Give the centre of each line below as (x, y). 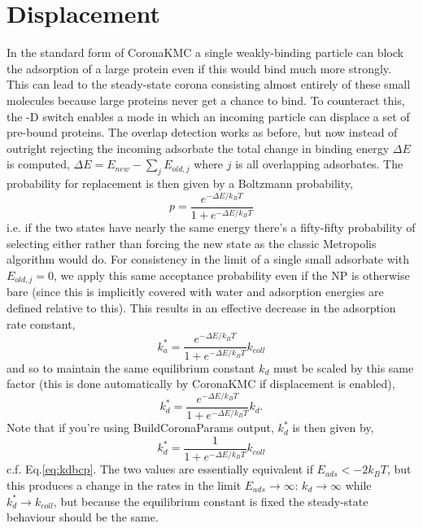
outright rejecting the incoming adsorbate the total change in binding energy (198, 148)
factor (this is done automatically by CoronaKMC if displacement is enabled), (201, 384)
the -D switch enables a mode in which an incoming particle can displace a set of (208, 116)
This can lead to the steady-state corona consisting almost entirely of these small (209, 84)
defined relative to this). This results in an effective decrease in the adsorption (201, 307)
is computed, (38, 164)
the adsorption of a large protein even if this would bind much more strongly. (199, 68)
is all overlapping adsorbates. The (319, 164)
